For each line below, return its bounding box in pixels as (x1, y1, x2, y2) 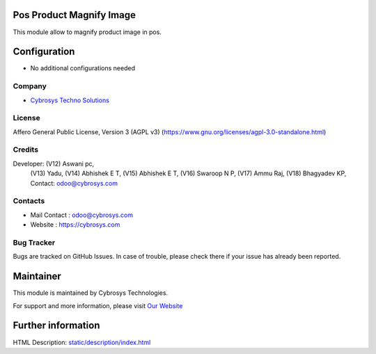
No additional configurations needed (30, 64, 136, 72)
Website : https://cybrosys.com (30, 220, 120, 229)
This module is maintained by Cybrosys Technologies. (13, 289, 169, 297)
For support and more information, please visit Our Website (13, 301, 183, 309)
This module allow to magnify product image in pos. (13, 28, 162, 36)
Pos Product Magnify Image (13, 9, 136, 21)
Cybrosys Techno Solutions (30, 96, 109, 104)
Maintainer (13, 271, 62, 282)
